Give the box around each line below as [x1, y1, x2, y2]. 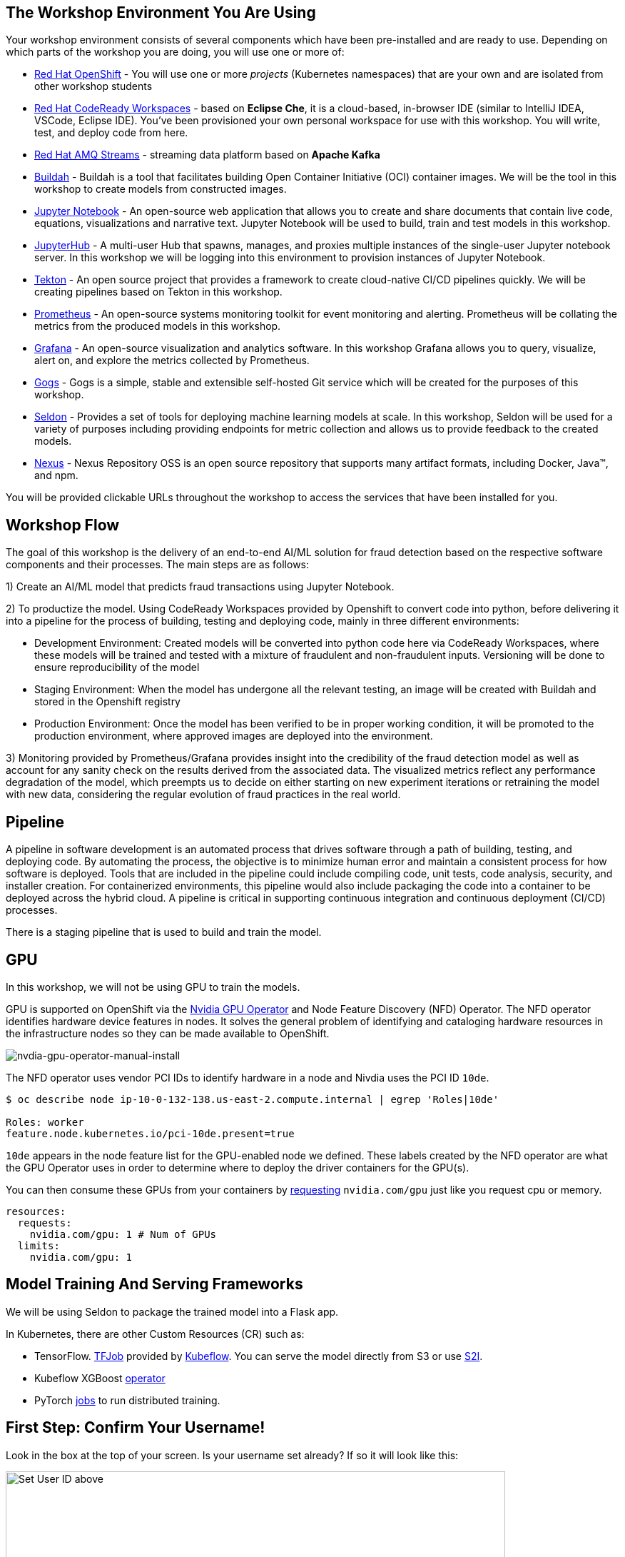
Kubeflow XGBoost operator [34, 1371, 166, 1384]
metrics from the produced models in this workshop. [34, 320, 281, 333]
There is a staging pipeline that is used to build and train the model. [6, 926, 322, 939]
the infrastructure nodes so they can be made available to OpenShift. [6, 1027, 330, 1039]
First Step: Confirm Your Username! [6, 1419, 265, 1437]
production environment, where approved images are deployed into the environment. [34, 730, 433, 742]
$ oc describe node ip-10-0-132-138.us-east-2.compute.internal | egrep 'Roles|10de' [6, 1093, 499, 1105]
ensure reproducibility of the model [34, 661, 200, 674]
